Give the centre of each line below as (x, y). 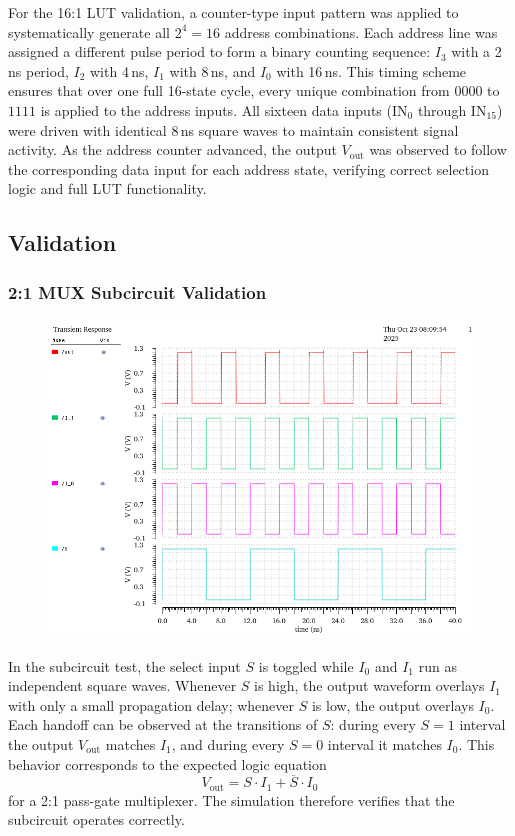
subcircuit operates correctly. (96, 819)
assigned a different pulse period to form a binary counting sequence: (219, 51)
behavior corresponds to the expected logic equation (167, 763)
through (442, 109)
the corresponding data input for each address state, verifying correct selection (248, 168)
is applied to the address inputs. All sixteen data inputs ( (216, 109)
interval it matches (384, 743)
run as (437, 665)
